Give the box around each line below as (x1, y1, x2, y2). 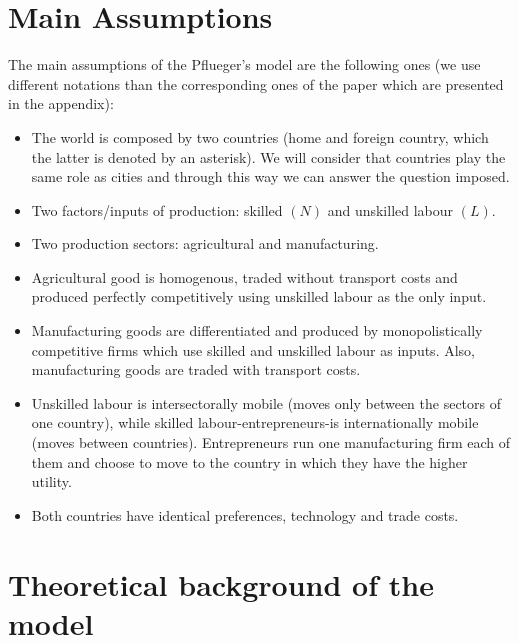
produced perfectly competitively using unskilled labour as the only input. (31, 286, 487, 307)
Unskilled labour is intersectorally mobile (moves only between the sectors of (31, 392, 501, 413)
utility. (31, 471, 72, 492)
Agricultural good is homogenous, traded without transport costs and (31, 266, 458, 287)
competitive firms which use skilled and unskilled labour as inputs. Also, (31, 339, 475, 360)
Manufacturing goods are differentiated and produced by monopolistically (31, 320, 483, 341)
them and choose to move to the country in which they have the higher (31, 451, 468, 472)
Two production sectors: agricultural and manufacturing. (31, 233, 379, 254)
